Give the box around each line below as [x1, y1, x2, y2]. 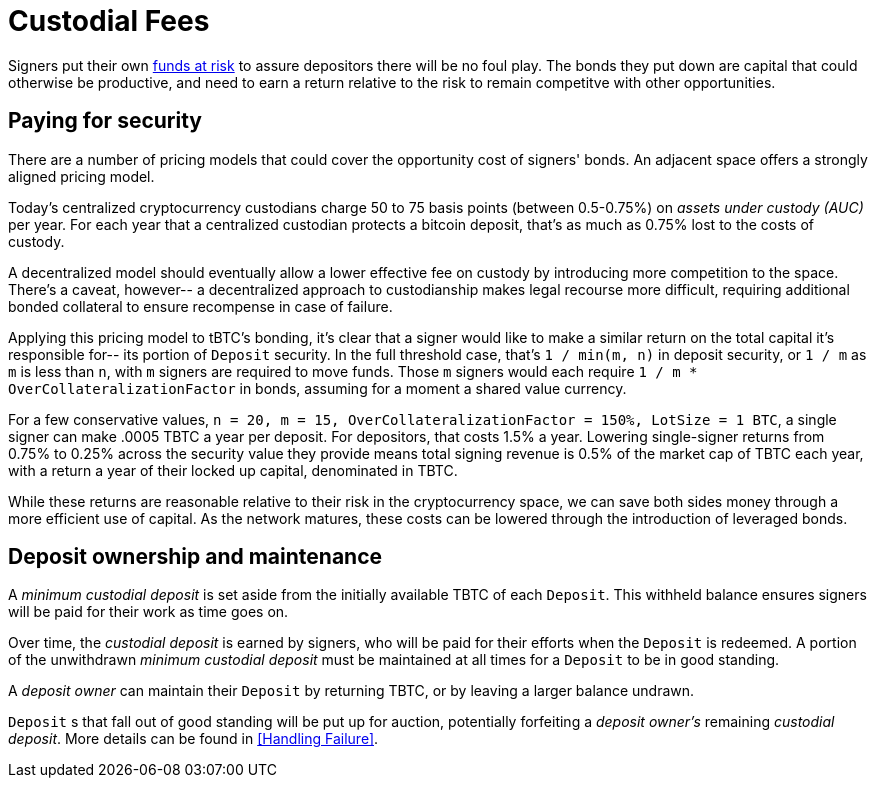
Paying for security [8, 108, 202, 134]
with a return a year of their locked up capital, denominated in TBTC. [8, 461, 458, 479]
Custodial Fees [8, 4, 210, 38]
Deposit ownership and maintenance [8, 544, 383, 570]
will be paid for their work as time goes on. [8, 603, 289, 621]
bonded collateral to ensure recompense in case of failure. [8, 297, 393, 315]
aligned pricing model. [8, 167, 155, 185]
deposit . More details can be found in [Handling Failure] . [8, 730, 379, 748]
